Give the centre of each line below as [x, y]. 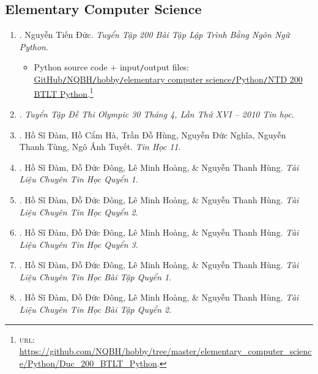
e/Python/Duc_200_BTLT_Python [88, 363]
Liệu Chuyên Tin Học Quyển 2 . [79, 211]
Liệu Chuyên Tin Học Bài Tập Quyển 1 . [95, 276]
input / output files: [154, 67]
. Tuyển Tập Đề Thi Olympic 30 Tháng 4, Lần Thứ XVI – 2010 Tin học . [157, 114]
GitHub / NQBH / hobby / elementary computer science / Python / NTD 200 [168, 79]
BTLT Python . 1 [64, 92]
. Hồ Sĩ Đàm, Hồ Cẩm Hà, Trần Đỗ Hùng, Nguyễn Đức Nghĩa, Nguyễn [153, 134]
